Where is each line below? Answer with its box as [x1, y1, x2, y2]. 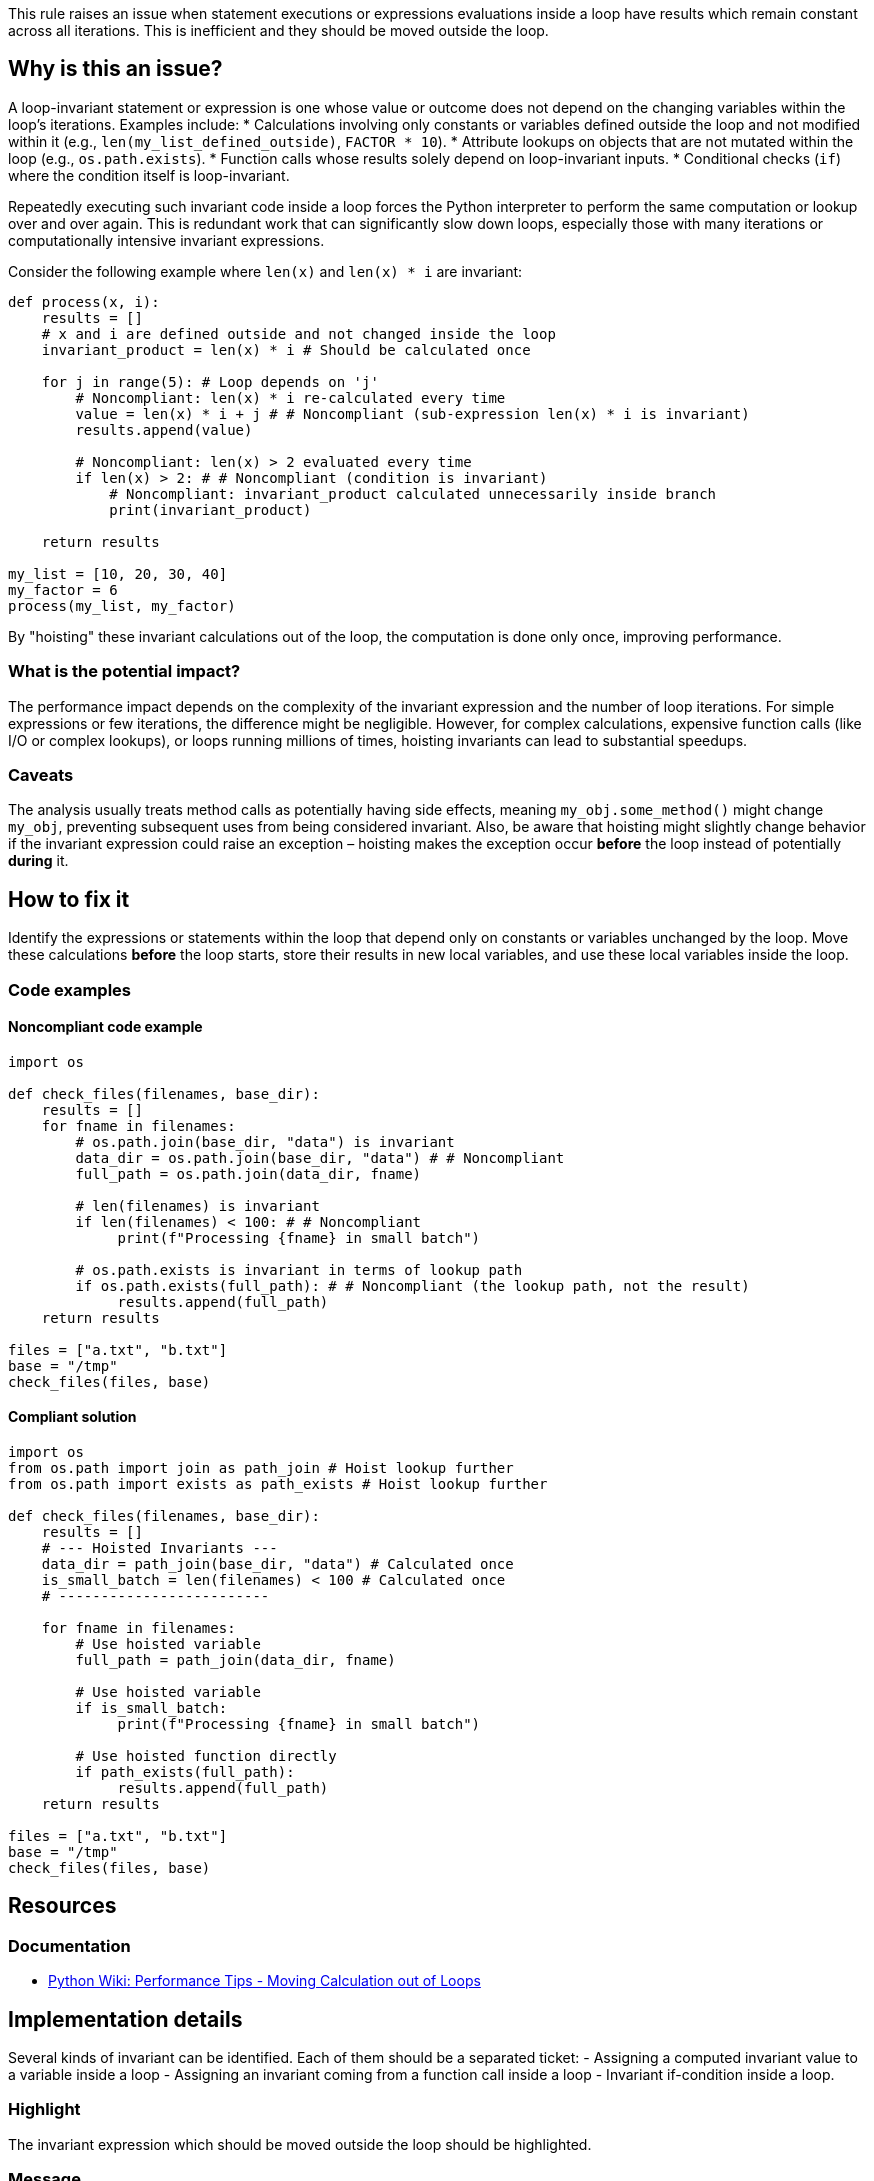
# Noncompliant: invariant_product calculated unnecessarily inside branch [109, 485, 717, 502]
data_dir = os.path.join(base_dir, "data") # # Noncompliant [75, 1149, 565, 1166]
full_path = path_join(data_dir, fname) [75, 1652, 396, 1668]
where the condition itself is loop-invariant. [8, 166, 290, 184]
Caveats [8, 764, 74, 785]
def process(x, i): [8, 293, 160, 310]
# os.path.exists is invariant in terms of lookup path [75, 1261, 523, 1278]
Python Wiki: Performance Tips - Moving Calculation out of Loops [48, 1972, 481, 1990]
